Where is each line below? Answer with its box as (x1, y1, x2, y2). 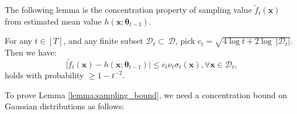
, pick (175, 34, 195, 47)
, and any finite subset (63, 34, 143, 47)
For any (5, 34, 32, 47)
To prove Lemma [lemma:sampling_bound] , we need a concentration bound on (5, 88, 287, 101)
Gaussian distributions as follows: (5, 100, 125, 112)
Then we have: (5, 46, 57, 58)
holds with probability (5, 68, 84, 81)
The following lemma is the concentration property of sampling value (5, 4, 252, 16)
